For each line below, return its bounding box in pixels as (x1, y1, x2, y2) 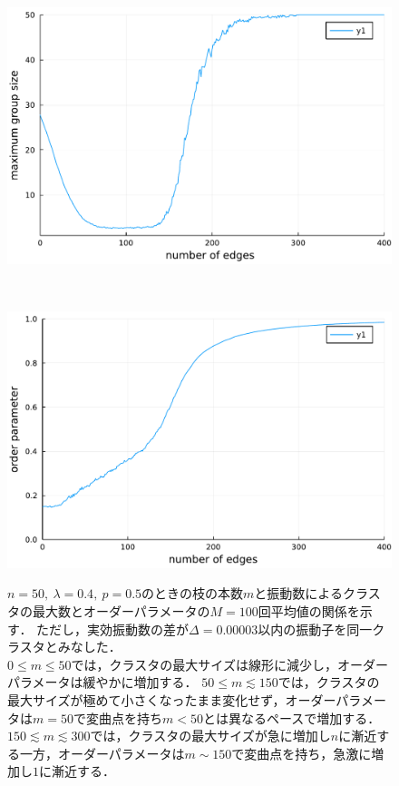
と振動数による (254, 584, 343, 603)
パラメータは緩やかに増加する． (7, 673, 198, 692)
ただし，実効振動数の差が (36, 619, 190, 638)
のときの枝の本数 (141, 584, 244, 603)
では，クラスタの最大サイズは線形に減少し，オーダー (71, 654, 388, 673)
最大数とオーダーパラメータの (32, 601, 210, 620)
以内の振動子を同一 (258, 619, 373, 638)
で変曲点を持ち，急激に (231, 743, 372, 762)
